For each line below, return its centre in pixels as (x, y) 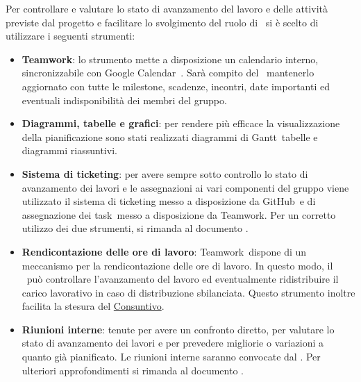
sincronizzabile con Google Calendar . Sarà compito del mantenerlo (168, 73)
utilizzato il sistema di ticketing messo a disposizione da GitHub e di (169, 201)
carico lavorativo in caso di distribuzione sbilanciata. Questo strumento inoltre (188, 292)
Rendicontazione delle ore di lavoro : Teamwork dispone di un (164, 251)
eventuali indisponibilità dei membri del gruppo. (124, 100)
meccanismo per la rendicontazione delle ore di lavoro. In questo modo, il (177, 265)
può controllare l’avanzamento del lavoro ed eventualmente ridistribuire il (183, 279)
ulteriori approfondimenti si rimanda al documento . (133, 370)
